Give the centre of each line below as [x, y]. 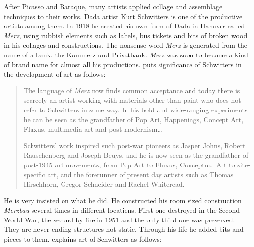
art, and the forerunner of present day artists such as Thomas [141, 174]
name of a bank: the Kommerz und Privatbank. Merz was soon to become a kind [126, 54]
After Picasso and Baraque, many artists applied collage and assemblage [113, 6]
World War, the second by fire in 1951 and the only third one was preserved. [120, 219]
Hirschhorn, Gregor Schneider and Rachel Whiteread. [104, 184]
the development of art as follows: [55, 74]
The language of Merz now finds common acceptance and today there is [132, 90]
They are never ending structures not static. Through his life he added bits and [124, 229]
